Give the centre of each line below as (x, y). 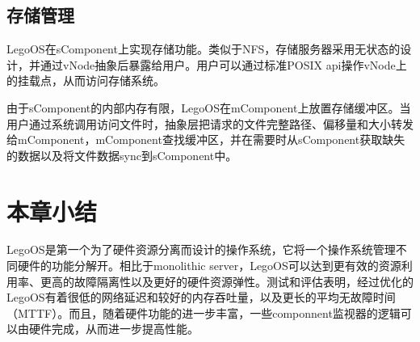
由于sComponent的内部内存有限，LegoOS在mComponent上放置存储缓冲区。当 (209, 107)
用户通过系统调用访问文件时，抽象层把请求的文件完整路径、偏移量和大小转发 (210, 123)
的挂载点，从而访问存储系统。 (86, 80)
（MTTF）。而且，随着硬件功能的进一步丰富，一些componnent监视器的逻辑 (204, 312)
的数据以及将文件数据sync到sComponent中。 (122, 155)
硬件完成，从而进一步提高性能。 (113, 329)
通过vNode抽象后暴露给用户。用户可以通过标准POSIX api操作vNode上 (223, 64)
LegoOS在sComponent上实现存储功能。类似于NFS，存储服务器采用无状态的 (204, 49)
